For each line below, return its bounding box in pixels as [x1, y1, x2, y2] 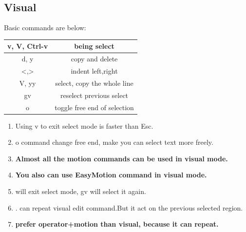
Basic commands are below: [4, 22, 86, 33]
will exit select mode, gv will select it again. [15, 186, 146, 196]
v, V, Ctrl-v [7, 41, 48, 51]
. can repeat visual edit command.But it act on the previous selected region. [15, 202, 243, 213]
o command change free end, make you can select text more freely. [15, 137, 213, 147]
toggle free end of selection [55, 102, 134, 112]
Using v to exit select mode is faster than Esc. [15, 120, 153, 131]
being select [74, 41, 114, 51]
